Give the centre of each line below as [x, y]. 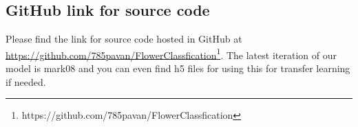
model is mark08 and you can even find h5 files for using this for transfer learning [178, 68]
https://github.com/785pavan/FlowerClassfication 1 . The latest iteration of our [171, 54]
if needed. [26, 81]
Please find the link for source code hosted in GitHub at [124, 39]
